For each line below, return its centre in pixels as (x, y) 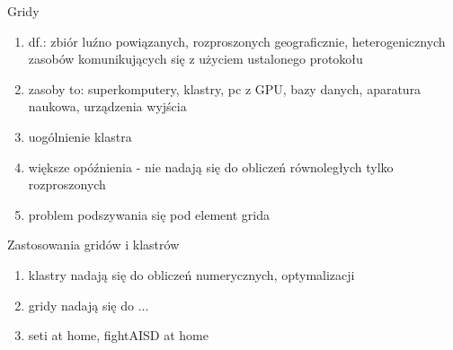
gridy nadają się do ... (89, 305)
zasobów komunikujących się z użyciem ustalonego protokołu (195, 59)
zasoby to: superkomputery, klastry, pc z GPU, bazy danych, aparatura (225, 88)
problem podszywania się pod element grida (149, 214)
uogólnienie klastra (80, 136)
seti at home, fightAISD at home (118, 335)
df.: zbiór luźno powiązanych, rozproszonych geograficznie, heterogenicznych (237, 41)
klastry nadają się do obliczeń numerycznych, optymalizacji (191, 274)
